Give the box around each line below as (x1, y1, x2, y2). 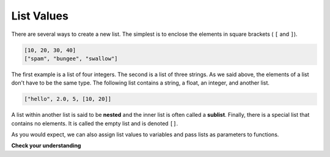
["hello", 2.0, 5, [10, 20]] (24, 96, 112, 103)
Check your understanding (11, 142, 81, 149)
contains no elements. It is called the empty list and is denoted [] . (11, 119, 178, 127)
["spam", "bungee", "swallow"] (24, 55, 119, 62)
